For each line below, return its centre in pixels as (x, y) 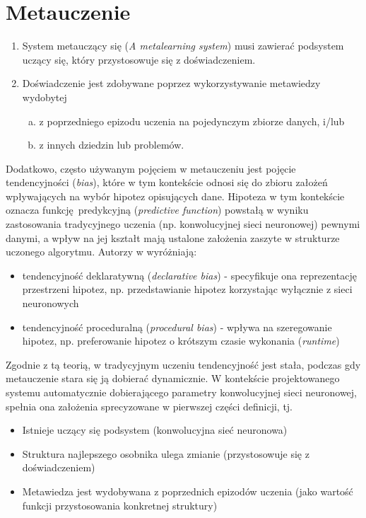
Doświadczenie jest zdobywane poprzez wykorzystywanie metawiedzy (171, 83)
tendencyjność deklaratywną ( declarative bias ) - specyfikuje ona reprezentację (189, 275)
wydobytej (45, 97)
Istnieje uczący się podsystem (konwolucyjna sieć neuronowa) (155, 430)
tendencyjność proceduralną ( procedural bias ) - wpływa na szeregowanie (177, 327)
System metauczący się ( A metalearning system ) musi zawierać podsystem (183, 46)
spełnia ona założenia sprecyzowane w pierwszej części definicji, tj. (149, 406)
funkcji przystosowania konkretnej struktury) (120, 505)
